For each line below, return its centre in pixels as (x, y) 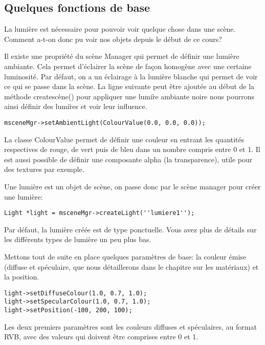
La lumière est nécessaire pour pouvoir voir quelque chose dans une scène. (120, 29)
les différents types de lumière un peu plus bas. (78, 239)
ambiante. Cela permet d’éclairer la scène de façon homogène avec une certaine (128, 66)
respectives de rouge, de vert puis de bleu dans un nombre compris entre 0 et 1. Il (132, 149)
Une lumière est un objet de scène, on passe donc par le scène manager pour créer (132, 186)
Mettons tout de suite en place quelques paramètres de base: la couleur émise (125, 257)
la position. (22, 277)
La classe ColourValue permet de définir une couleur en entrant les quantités (124, 139)
